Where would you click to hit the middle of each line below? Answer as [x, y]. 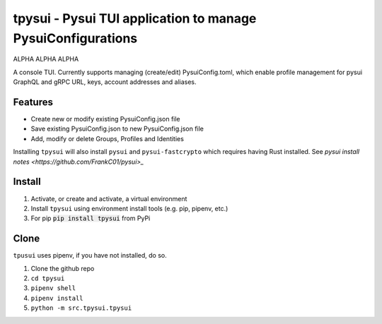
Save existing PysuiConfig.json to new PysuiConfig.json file [117, 129]
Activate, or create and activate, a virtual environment [109, 198]
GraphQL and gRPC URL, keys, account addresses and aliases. [105, 82]
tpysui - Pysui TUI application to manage [135, 18]
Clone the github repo [63, 268]
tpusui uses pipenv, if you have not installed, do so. [90, 256]
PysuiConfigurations [75, 38]
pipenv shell [53, 288]
